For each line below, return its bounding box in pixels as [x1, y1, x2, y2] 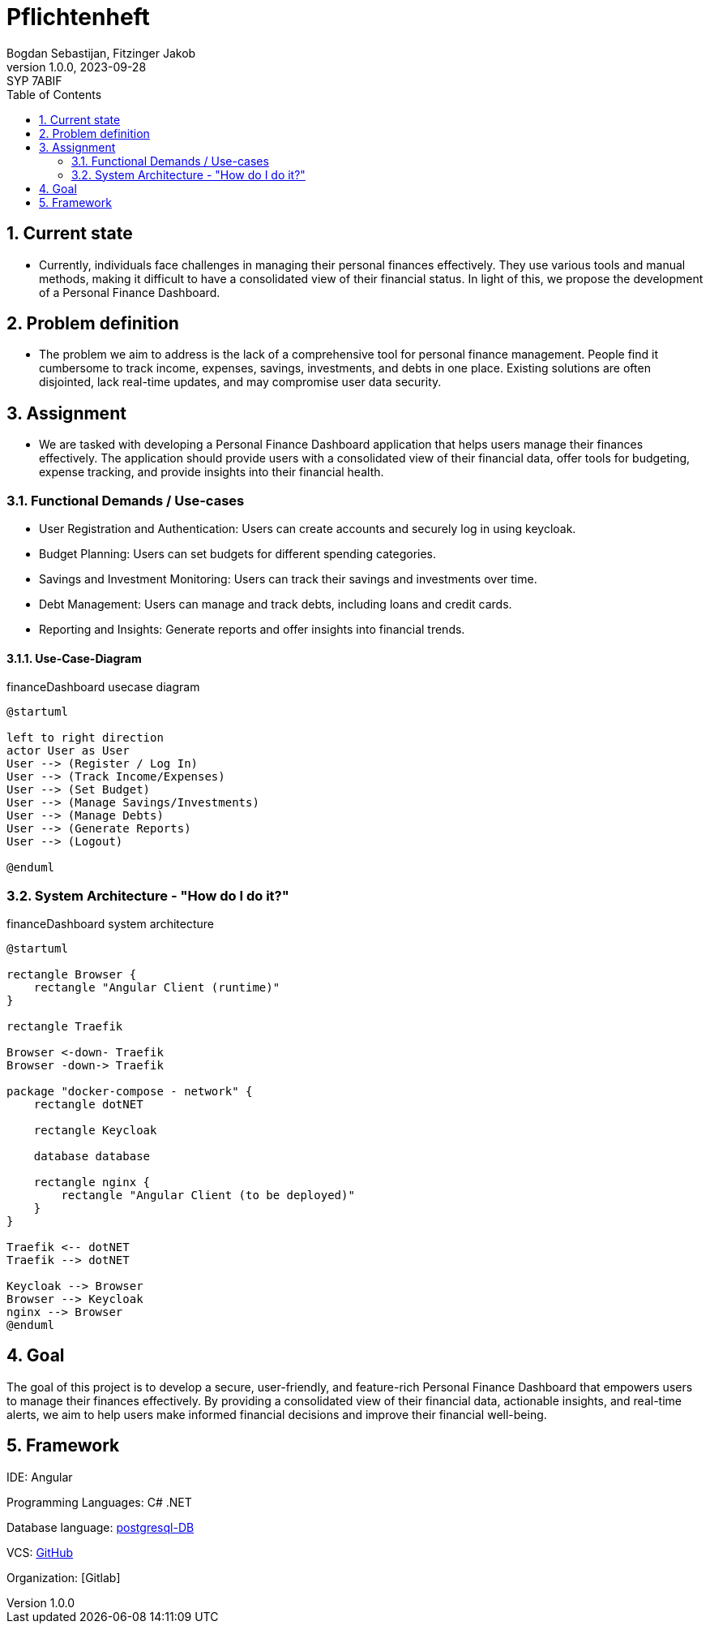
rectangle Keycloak [33, 1124, 157, 1137]
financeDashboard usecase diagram [6, 680, 200, 695]
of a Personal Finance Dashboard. [39, 285, 220, 299]
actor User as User [6, 744, 130, 758]
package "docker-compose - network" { [6, 1085, 253, 1098]
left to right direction [6, 731, 164, 745]
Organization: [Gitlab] [6, 1570, 121, 1585]
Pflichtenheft [6, 3, 150, 31]
